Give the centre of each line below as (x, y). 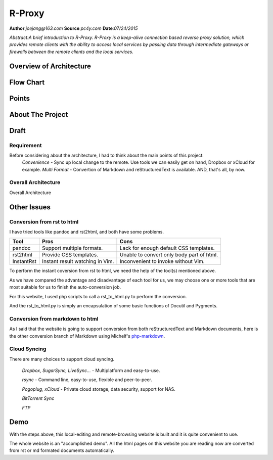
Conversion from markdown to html (54, 318)
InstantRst (24, 261)
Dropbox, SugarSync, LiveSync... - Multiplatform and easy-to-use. (91, 371)
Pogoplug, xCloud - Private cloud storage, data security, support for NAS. (99, 389)
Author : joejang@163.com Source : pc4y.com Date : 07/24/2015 (74, 28)
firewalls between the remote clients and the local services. (71, 52)
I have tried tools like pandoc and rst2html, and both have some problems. (87, 232)
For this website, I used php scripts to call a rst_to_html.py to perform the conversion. (98, 296)
